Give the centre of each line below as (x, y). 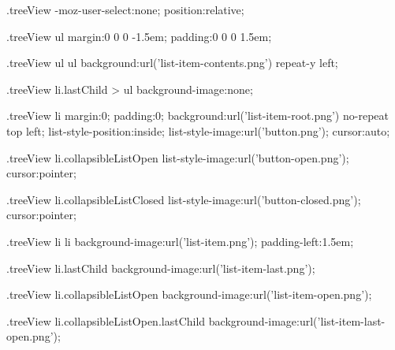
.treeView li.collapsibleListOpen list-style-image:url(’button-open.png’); (178, 157)
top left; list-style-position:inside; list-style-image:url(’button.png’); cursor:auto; (198, 130)
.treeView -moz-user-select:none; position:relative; (125, 9)
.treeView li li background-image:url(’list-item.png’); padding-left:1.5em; (180, 241)
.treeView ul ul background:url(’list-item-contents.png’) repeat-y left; (172, 63)
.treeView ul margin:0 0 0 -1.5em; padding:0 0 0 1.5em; (139, 36)
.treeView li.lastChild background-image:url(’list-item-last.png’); (161, 268)
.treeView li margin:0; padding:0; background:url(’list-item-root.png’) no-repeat (197, 115)
